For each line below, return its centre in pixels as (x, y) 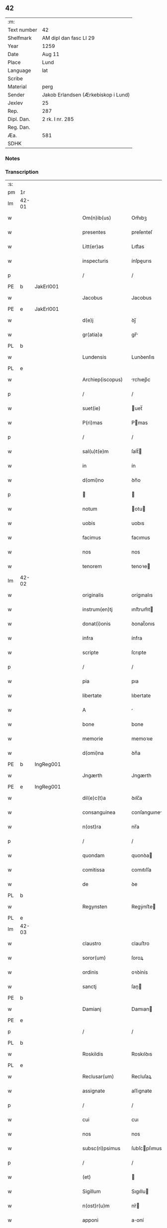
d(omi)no (93, 480)
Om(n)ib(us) (97, 218)
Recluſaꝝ (141, 1077)
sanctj (89, 987)
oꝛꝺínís (140, 972)
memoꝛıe (142, 739)
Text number (22, 29)
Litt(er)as (93, 247)
